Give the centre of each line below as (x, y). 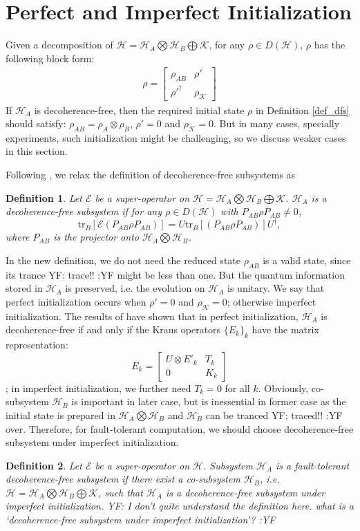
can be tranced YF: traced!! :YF (274, 414)
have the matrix (285, 329)
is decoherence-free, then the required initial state (139, 110)
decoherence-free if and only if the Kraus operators (113, 329)
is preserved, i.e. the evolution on (135, 288)
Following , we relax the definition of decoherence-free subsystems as (151, 175)
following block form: (50, 58)
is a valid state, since (307, 260)
